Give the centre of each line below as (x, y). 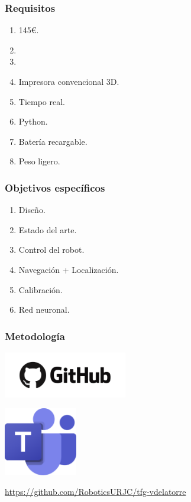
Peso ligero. (39, 161)
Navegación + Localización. (69, 269)
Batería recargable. (53, 141)
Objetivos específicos (55, 187)
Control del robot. (51, 250)
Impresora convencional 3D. (69, 81)
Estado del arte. (48, 229)
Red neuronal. (44, 309)
